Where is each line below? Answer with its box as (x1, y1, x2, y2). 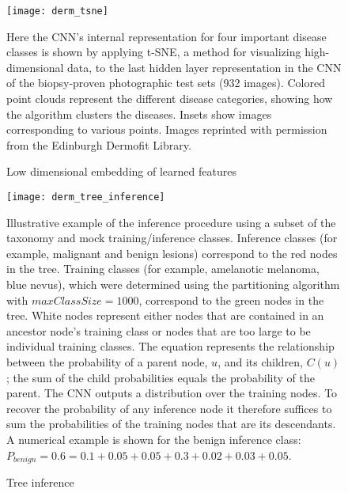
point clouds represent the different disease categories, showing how (6, 90, 333, 107)
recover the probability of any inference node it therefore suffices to (6, 400, 332, 416)
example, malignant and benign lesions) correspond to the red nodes (6, 245, 338, 261)
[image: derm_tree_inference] (6, 192, 165, 203)
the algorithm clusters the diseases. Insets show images (6, 105, 272, 122)
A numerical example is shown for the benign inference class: (6, 430, 301, 447)
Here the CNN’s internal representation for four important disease (6, 28, 327, 44)
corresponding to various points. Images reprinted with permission (6, 121, 327, 138)
